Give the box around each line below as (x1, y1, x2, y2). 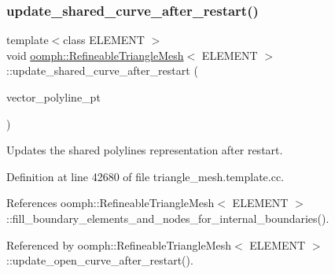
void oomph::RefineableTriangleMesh (6, 46, 184, 63)
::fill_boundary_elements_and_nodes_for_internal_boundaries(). (6, 209, 329, 226)
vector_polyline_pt (6, 89, 101, 105)
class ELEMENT (63, 31, 145, 48)
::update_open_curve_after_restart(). (6, 252, 193, 268)
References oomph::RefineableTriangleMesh (6, 194, 215, 211)
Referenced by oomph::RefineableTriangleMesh (6, 236, 232, 253)
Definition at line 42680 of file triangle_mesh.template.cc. (6, 168, 285, 184)
